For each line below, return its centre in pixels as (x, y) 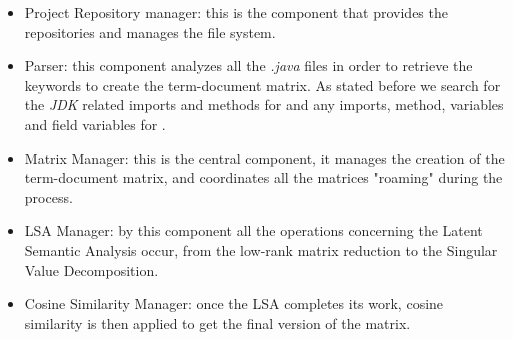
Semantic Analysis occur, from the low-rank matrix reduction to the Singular (261, 249)
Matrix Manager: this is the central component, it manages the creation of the (264, 157)
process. (48, 196)
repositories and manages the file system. (150, 31)
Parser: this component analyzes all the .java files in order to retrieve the (248, 65)
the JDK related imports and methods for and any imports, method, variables (264, 104)
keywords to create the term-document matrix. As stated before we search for (262, 84)
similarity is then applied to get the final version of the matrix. (217, 322)
